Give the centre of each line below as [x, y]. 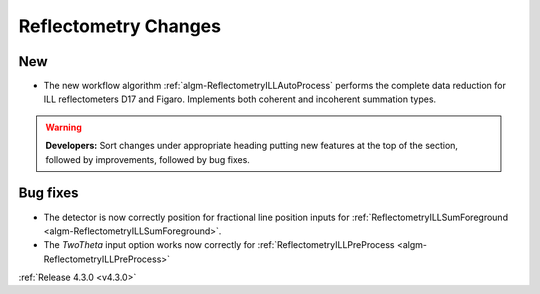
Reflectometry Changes [120, 26]
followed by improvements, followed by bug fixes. [147, 159]
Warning [63, 127]
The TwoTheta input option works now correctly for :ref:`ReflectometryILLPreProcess [219, 245]
